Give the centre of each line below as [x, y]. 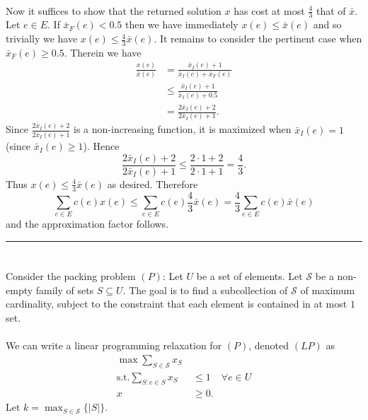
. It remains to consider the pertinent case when [258, 39]
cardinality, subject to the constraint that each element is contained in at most [177, 304]
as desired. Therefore [153, 183]
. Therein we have [103, 52]
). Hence [101, 146]
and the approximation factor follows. [87, 224]
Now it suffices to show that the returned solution [114, 10]
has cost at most [269, 10]
